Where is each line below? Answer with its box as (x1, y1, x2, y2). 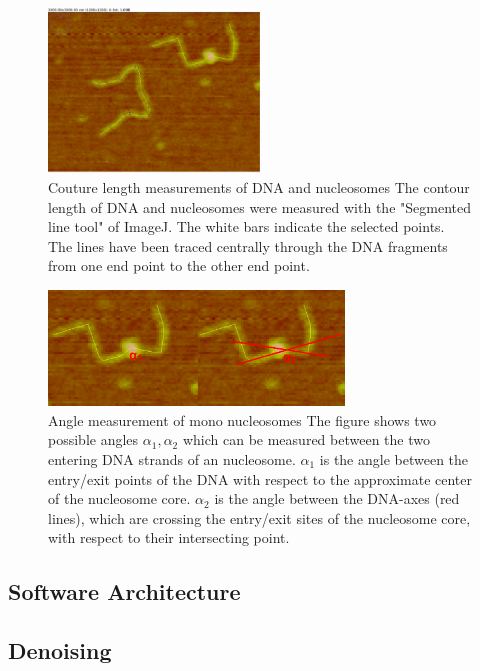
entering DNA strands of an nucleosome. (48, 448, 296, 469)
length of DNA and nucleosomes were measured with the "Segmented (48, 196, 471, 217)
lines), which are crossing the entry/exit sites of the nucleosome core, (48, 507, 471, 528)
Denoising (8, 635, 112, 666)
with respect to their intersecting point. (48, 527, 290, 548)
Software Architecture (8, 576, 241, 607)
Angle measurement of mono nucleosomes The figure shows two (48, 409, 437, 430)
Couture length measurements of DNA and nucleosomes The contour (48, 177, 470, 198)
